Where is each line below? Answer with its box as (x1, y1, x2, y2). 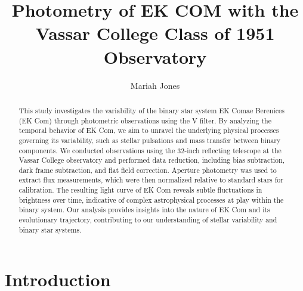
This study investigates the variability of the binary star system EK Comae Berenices (18, 105, 285, 115)
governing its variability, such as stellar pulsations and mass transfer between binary (18, 135, 281, 145)
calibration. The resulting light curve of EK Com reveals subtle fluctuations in (18, 185, 262, 195)
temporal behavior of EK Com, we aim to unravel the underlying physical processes (18, 125, 279, 135)
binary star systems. (18, 224, 82, 234)
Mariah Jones (130, 79, 180, 91)
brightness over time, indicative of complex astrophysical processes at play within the (18, 194, 284, 205)
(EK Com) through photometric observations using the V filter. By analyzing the (18, 115, 271, 125)
